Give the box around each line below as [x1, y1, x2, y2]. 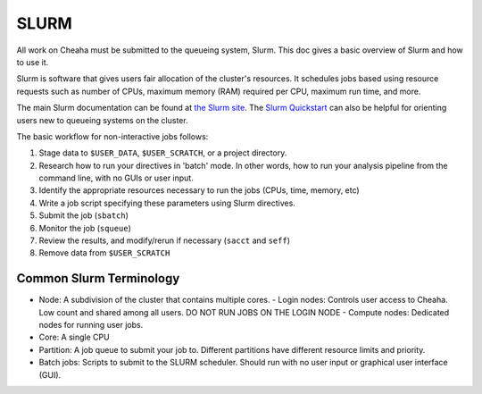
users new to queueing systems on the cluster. [16, 114, 188, 125]
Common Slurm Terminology [16, 271, 180, 286]
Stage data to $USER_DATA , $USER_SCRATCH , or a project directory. [38, 147, 287, 158]
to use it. [16, 56, 49, 67]
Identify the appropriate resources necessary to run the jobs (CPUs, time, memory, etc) [38, 185, 361, 196]
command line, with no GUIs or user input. [38, 172, 194, 183]
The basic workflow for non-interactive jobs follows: [16, 130, 209, 142]
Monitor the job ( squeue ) [38, 222, 131, 233]
